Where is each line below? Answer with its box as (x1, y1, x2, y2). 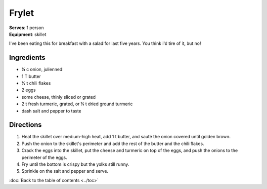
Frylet (9, 7, 34, 18)
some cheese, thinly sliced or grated (21, 94, 96, 100)
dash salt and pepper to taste (21, 108, 82, 113)
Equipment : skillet (9, 31, 46, 37)
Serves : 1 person (9, 25, 44, 31)
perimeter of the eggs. (21, 154, 67, 160)
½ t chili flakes (21, 80, 51, 86)
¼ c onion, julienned (21, 67, 63, 73)
